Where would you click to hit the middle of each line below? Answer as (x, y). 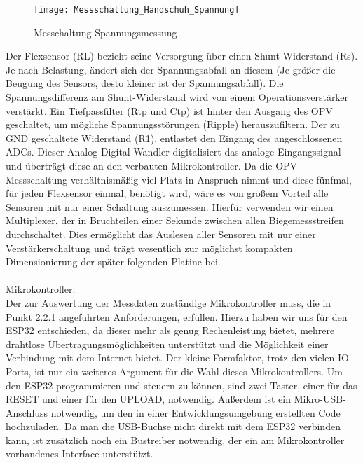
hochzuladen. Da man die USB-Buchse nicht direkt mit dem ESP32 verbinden (173, 426)
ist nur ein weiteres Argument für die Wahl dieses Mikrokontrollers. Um (189, 371)
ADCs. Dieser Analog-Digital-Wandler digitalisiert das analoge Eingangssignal (173, 152)
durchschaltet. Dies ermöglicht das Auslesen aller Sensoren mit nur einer (161, 234)
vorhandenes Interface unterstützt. (80, 454)
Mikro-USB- (320, 399)
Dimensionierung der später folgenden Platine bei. (113, 262)
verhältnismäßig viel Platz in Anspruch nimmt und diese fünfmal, (211, 179)
